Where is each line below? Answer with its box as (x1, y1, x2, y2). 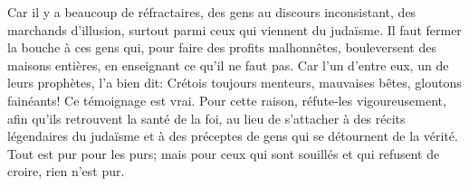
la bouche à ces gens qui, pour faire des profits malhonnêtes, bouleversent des (7, 38, 436, 57)
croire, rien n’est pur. (7, 162, 125, 181)
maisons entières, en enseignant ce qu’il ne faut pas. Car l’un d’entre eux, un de (7, 55, 449, 74)
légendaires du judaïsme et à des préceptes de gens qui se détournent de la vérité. (7, 126, 458, 145)
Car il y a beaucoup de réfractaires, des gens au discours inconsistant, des (7, 3, 416, 21)
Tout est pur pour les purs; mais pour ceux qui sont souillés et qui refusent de (7, 144, 440, 163)
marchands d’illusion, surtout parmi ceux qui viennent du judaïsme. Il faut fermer (7, 20, 462, 39)
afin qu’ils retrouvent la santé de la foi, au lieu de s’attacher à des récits (7, 108, 406, 127)
